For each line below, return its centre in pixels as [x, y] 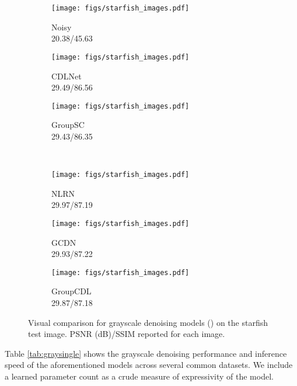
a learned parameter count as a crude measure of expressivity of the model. [139, 376]
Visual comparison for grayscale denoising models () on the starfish [148, 322]
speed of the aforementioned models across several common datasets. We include [149, 365]
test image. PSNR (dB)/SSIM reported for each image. [127, 334]
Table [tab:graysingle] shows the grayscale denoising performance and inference [146, 353]
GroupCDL [71, 291]
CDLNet [67, 76]
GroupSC [68, 125]
